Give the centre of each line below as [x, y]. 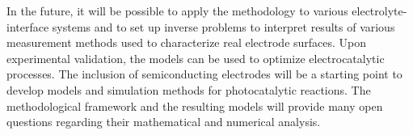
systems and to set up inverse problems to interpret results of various [223, 26]
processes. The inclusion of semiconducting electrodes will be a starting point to [204, 74]
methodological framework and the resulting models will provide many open [195, 105]
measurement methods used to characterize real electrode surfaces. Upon [187, 42]
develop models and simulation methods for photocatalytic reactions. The [189, 89]
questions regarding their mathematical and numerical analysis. [164, 122]
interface [28, 26]
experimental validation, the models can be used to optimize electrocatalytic [196, 58]
